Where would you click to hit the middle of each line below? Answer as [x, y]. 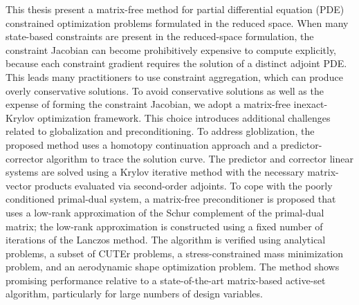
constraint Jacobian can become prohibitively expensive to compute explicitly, [171, 49]
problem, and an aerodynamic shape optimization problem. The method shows [173, 267]
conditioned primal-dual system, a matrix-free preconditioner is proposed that [171, 199]
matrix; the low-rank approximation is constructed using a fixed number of [164, 226]
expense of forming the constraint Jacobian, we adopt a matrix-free [148, 104]
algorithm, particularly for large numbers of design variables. [134, 294]
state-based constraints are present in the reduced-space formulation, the [160, 36]
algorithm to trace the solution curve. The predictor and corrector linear [200, 158]
